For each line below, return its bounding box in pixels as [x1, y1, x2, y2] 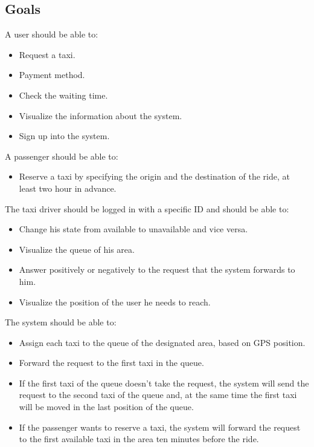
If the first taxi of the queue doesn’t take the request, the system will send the [19, 376, 309, 389]
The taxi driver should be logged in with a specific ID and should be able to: [5, 202, 289, 215]
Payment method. [19, 68, 85, 81]
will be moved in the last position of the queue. [19, 400, 194, 413]
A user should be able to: [5, 28, 98, 41]
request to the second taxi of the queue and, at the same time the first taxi [19, 388, 297, 401]
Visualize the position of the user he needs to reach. [19, 295, 211, 308]
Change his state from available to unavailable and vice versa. [19, 223, 248, 235]
